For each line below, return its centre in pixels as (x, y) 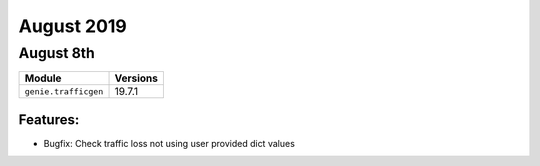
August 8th (56, 53)
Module (43, 78)
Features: (49, 119)
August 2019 (72, 26)
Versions (136, 78)
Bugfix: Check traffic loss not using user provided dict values (169, 143)
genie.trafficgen (64, 91)
